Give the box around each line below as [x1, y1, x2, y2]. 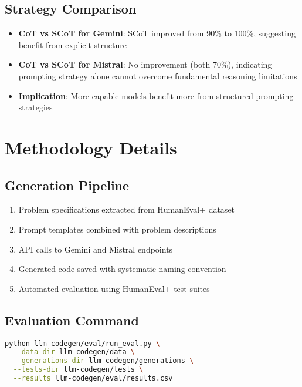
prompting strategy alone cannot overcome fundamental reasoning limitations [18, 69, 297, 82]
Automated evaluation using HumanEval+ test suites [18, 282, 210, 294]
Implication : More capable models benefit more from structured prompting [18, 89, 294, 102]
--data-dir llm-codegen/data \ [13, 348, 135, 356]
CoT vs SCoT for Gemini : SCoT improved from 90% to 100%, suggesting [18, 27, 296, 39]
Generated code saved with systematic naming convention [18, 263, 226, 275]
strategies [18, 101, 53, 113]
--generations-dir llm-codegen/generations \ [13, 356, 194, 365]
